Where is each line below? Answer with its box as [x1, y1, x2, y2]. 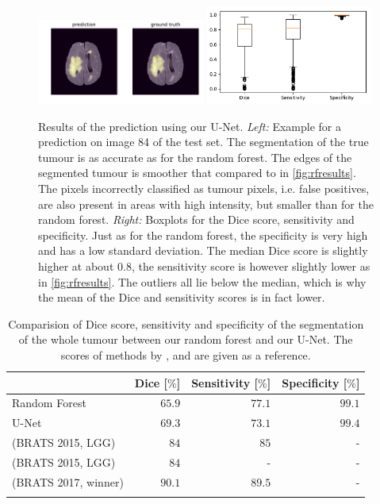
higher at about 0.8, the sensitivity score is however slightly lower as [38, 257, 370, 274]
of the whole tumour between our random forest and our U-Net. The [18, 331, 353, 348]
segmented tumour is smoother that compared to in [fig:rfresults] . [38, 164, 356, 181]
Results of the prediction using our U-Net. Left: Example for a [38, 117, 342, 134]
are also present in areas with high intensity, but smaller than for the [38, 195, 374, 212]
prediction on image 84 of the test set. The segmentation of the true [38, 133, 369, 150]
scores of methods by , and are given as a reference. [60, 346, 311, 363]
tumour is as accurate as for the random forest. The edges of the [38, 148, 352, 165]
